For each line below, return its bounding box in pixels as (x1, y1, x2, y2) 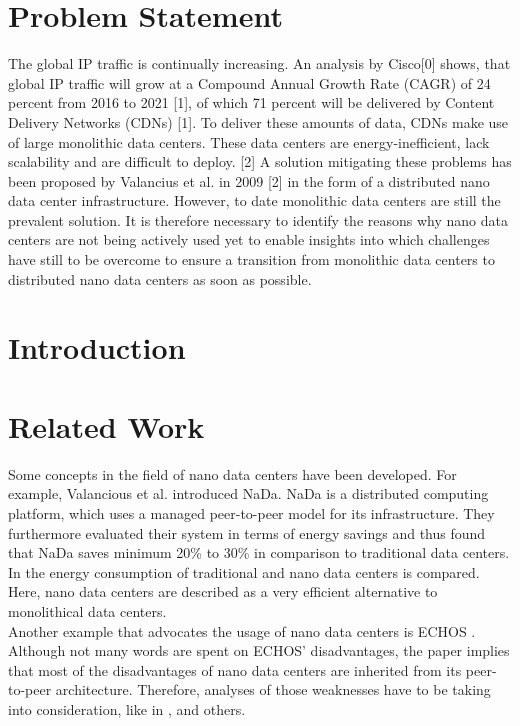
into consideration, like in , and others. (8, 698, 246, 719)
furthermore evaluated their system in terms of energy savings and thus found (8, 522, 486, 543)
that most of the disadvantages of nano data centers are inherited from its (8, 659, 462, 680)
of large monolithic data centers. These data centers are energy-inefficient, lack (8, 131, 490, 152)
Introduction (8, 327, 186, 368)
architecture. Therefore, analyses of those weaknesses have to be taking (55, 679, 491, 700)
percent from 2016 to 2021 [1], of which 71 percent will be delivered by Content (8, 92, 495, 113)
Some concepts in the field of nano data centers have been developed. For (8, 463, 457, 484)
